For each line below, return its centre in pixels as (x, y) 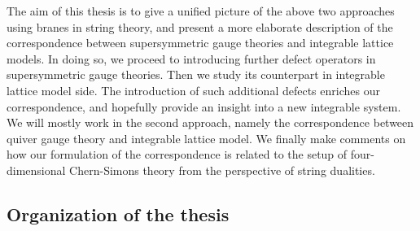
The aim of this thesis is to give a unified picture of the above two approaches (201, 11)
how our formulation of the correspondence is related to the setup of (177, 154)
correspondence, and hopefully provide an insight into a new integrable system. (204, 106)
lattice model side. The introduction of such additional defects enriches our (193, 90)
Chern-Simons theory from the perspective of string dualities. (222, 170)
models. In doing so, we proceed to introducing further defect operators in (191, 58)
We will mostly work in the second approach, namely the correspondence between (210, 122)
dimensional (36, 170)
